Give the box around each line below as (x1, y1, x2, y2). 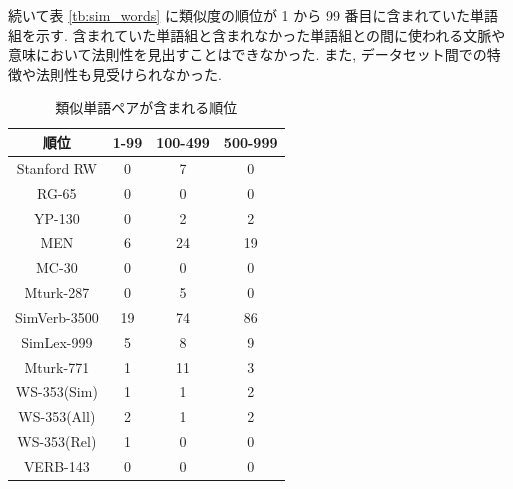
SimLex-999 (21, 331, 93, 352)
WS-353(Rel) (17, 431, 97, 452)
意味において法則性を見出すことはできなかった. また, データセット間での (8, 44, 487, 65)
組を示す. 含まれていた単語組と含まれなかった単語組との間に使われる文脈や (8, 24, 506, 45)
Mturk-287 (24, 282, 90, 303)
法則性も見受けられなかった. (35, 63, 222, 84)
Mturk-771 (24, 356, 90, 377)
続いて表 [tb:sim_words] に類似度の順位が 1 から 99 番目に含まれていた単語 (8, 5, 499, 25)
